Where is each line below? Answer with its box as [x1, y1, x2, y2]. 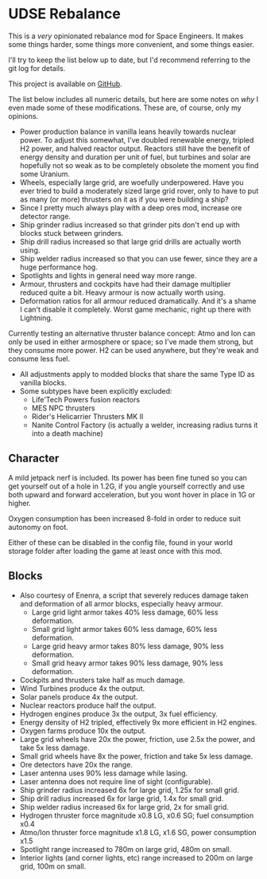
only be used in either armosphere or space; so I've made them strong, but [8, 336, 253, 347]
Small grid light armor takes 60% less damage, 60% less [31, 624, 218, 634]
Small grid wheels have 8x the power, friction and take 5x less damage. [19, 751, 253, 761]
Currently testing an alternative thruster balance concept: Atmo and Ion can [8, 328, 256, 338]
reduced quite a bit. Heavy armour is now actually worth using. [19, 288, 226, 297]
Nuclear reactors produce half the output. [19, 700, 157, 710]
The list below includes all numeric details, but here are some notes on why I [8, 94, 259, 104]
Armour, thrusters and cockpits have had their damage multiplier [19, 279, 231, 288]
